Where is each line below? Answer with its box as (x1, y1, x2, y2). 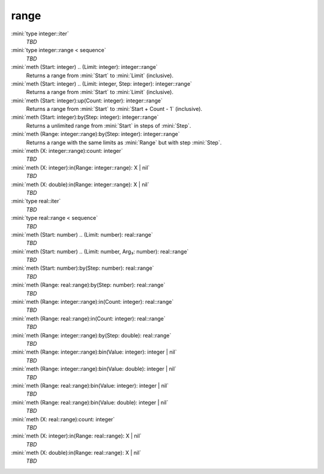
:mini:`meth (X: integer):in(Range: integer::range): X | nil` (11, 164, 150, 171)
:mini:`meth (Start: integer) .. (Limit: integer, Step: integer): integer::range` (11, 80, 192, 87)
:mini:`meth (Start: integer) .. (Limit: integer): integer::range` (11, 64, 158, 71)
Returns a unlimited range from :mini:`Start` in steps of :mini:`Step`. (26, 122, 191, 129)
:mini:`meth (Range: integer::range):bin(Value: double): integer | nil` (11, 366, 177, 373)
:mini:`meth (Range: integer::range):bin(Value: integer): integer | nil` (11, 348, 177, 356)
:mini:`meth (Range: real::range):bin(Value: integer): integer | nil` (11, 382, 169, 389)
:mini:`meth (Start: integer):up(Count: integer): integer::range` (11, 96, 163, 104)
